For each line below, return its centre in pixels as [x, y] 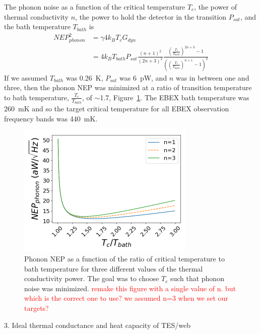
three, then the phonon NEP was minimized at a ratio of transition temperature [128, 87]
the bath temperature [37, 26]
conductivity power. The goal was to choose [92, 278]
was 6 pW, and [143, 77]
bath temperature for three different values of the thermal [114, 268]
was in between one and [212, 77]
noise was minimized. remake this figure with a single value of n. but [130, 288]
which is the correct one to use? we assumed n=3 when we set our [126, 298]
